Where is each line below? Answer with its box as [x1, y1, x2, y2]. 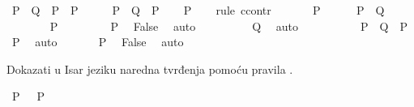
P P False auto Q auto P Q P [49, 17, 408, 34]
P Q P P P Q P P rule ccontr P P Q [11, 2, 385, 18]
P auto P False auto [11, 33, 184, 50]
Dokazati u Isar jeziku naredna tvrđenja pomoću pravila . [6, 60, 293, 77]
